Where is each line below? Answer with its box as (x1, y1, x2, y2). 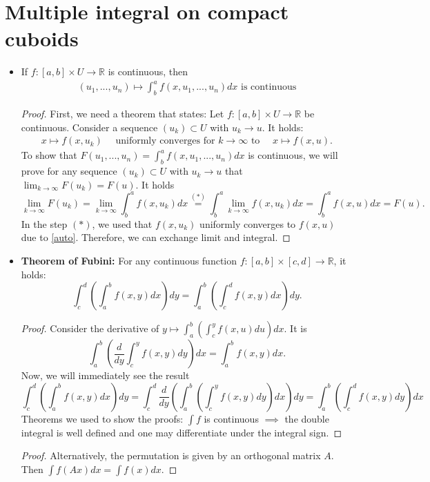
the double (284, 411, 329, 425)
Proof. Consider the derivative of (21, 321, 159, 336)
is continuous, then (108, 64, 188, 79)
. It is (284, 321, 307, 336)
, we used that (92, 216, 153, 231)
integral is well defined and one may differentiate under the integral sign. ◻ (21, 425, 342, 439)
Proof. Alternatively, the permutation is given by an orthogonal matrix (21, 448, 321, 463)
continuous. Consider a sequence (21, 119, 158, 134)
